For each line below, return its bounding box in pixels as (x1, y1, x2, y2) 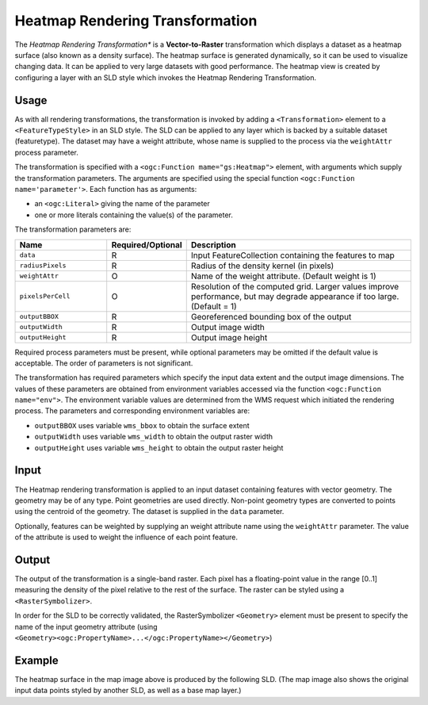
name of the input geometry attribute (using (14, 622, 158, 631)
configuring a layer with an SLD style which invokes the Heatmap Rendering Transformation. (14, 72, 317, 82)
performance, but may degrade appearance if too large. (190, 290, 399, 301)
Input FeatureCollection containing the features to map (190, 250, 396, 261)
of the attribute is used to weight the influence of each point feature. (14, 532, 238, 542)
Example (14, 653, 59, 667)
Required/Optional (111, 239, 182, 250)
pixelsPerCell (19, 292, 71, 301)
